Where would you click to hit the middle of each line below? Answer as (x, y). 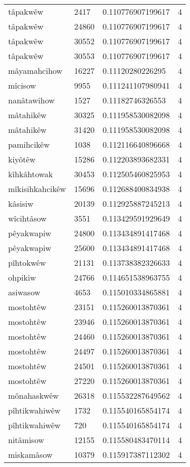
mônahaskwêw (34, 395)
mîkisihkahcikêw (37, 189)
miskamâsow (30, 455)
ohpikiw (22, 277)
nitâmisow (26, 440)
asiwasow (24, 292)
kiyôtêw (22, 159)
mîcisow (22, 85)
